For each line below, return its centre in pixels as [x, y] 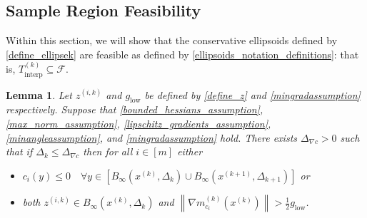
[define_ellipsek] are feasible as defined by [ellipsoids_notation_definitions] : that [182, 54]
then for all [108, 151]
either [190, 151]
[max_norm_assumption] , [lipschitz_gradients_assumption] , [139, 124]
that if [19, 151]
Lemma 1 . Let [39, 94]
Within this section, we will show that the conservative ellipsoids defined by [172, 40]
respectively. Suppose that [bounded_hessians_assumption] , [135, 109]
